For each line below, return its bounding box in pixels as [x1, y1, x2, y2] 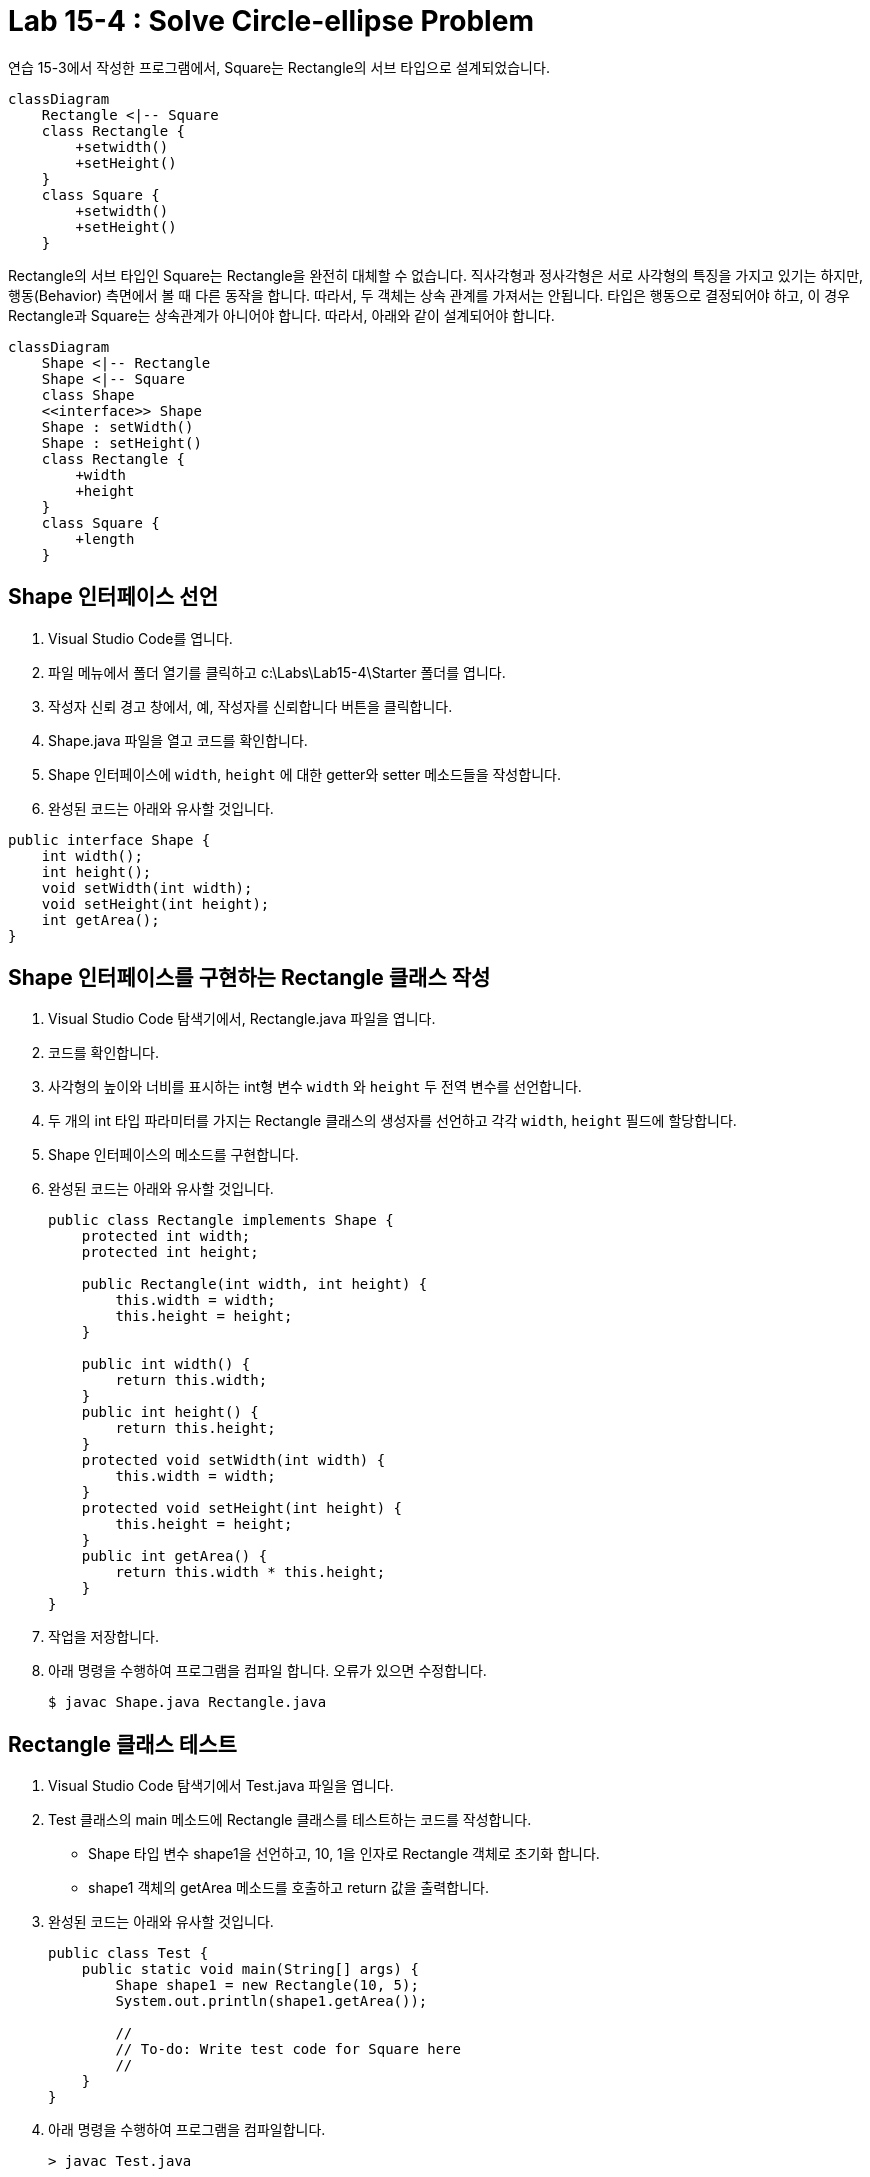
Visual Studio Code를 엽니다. [48, 629, 233, 647]
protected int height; [81, 1244, 259, 1261]
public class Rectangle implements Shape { [48, 1212, 394, 1229]
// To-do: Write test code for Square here [115, 2041, 462, 2058]
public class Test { [48, 1945, 209, 1962]
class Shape [41, 386, 135, 403]
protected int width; [81, 1228, 251, 1245]
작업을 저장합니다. [48, 1628, 160, 1646]
